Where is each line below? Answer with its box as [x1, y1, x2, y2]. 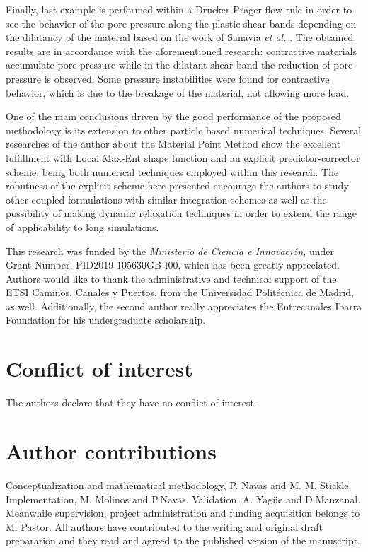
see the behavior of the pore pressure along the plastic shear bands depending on [6, 16, 357, 30]
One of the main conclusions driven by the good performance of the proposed [6, 109, 341, 124]
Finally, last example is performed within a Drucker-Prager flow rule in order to [6, 2, 352, 16]
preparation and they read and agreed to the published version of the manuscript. [6, 533, 361, 548]
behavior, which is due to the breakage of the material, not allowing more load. [6, 85, 350, 100]
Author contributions [6, 436, 217, 465]
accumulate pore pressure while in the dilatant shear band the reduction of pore [6, 57, 353, 72]
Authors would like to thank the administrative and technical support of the [6, 271, 337, 286]
